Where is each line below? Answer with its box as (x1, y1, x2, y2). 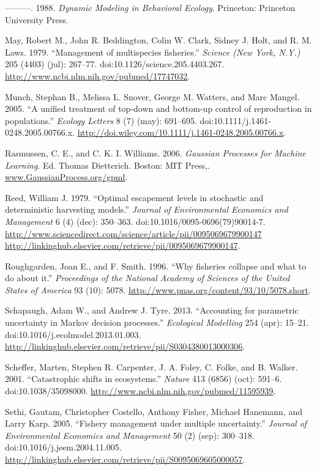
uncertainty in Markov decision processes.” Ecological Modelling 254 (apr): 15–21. (5, 316, 309, 329)
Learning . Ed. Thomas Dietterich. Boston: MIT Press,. (5, 158, 210, 171)
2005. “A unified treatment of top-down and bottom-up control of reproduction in (5, 102, 312, 115)
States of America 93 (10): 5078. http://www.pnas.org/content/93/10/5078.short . (5, 283, 311, 296)
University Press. (5, 13, 69, 26)
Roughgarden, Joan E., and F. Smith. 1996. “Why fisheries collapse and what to (5, 259, 307, 272)
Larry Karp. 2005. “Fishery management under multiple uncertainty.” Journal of (5, 417, 307, 430)
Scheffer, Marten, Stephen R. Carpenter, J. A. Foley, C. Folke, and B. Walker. (5, 360, 298, 373)
